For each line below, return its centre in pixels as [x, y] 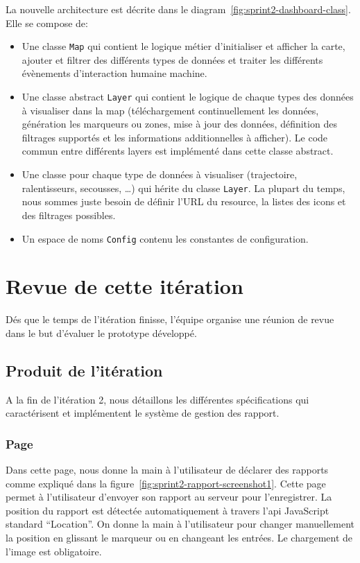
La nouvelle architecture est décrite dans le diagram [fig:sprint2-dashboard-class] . [178, 9]
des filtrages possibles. [69, 215]
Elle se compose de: [47, 23]
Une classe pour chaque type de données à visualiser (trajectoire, [160, 174]
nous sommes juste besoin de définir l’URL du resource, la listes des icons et [184, 201]
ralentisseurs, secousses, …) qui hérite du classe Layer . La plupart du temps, [183, 188]
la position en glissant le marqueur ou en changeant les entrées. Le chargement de [179, 538]
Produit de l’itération [84, 370]
